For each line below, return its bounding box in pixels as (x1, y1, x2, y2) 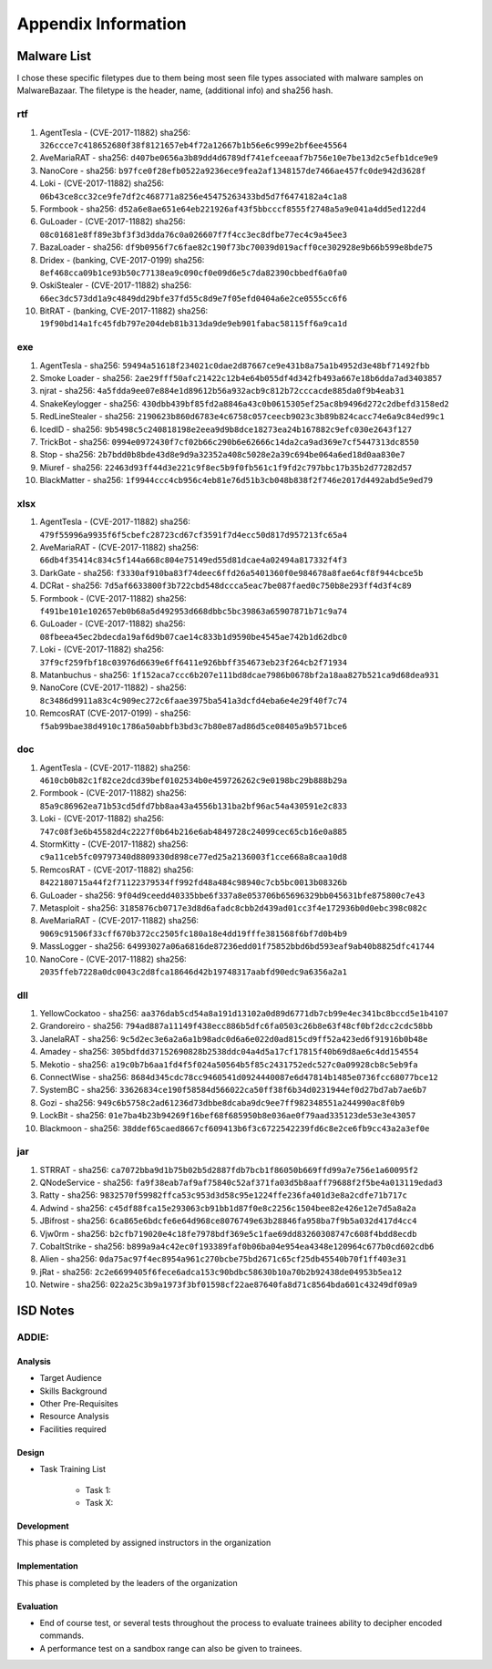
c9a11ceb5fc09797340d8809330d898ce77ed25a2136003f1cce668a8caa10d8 (39, 852, 348, 862)
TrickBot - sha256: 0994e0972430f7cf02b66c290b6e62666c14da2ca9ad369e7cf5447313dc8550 (39, 436, 419, 447)
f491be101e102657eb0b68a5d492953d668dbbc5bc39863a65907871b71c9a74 (39, 606, 348, 616)
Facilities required (39, 1423, 107, 1435)
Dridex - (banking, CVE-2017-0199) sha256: (39, 254, 205, 265)
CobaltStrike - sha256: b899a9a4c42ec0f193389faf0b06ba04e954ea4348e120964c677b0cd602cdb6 (39, 1241, 435, 1252)
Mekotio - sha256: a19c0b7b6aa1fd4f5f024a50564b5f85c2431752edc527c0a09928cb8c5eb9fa (39, 1058, 418, 1070)
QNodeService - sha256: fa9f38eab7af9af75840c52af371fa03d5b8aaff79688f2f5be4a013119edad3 (39, 1177, 444, 1189)
